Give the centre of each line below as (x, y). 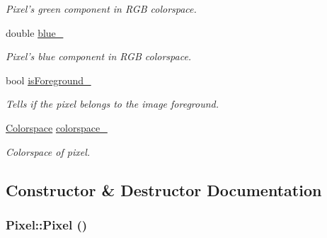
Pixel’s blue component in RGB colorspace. (99, 56)
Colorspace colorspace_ (57, 127)
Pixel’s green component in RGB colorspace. (101, 8)
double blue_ (35, 32)
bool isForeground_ (48, 80)
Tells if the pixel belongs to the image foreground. (113, 104)
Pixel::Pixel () (47, 224)
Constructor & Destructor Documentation (164, 189)
